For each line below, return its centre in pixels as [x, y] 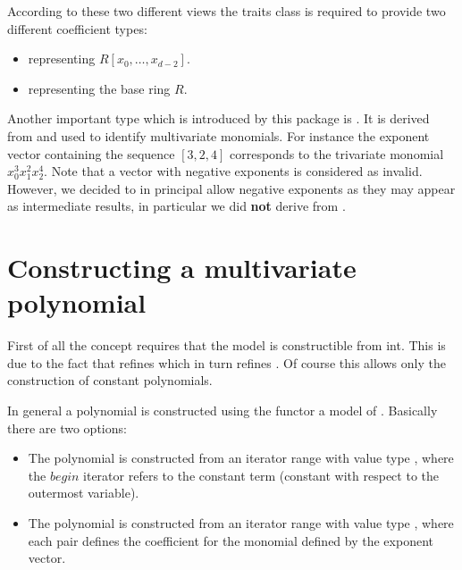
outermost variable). [84, 493]
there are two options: [67, 427]
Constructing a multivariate [182, 268]
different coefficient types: [77, 28]
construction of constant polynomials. [110, 380]
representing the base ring [99, 88]
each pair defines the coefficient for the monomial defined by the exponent [231, 540]
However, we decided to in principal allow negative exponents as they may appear [231, 188]
